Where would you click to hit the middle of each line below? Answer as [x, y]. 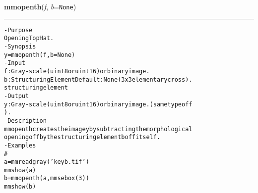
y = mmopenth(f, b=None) [40, 55]
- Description [25, 121]
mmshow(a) [20, 170]
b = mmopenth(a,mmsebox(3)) [47, 178]
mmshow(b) [20, 187]
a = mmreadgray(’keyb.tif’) [47, 162]
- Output [17, 96]
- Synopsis [20, 46]
